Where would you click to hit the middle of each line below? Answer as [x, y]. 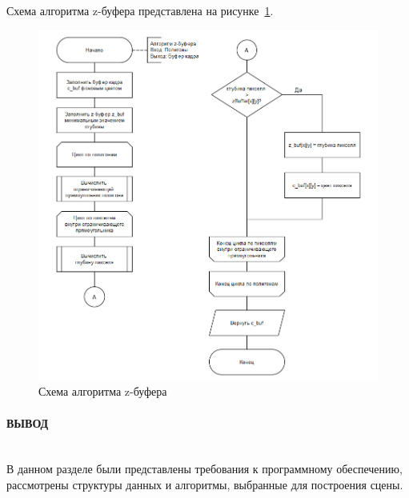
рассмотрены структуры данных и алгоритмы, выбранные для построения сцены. [205, 484]
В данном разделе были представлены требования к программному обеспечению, [204, 469]
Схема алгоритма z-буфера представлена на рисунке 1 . [140, 10]
